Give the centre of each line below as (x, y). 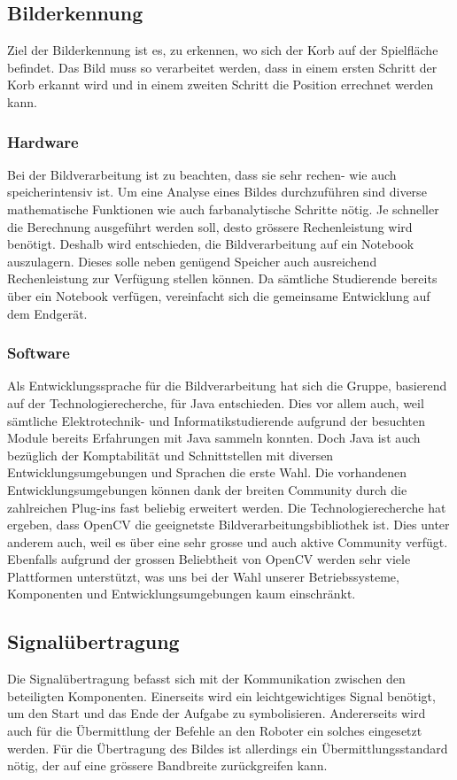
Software (39, 353)
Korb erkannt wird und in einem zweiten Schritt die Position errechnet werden (221, 85)
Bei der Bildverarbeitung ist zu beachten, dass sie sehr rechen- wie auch (202, 174)
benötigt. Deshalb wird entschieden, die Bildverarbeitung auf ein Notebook (211, 244)
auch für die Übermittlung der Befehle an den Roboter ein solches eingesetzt (215, 731)
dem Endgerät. (47, 313)
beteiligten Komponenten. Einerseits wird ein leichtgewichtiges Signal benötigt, (221, 695)
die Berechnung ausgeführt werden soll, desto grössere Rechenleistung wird (210, 226)
